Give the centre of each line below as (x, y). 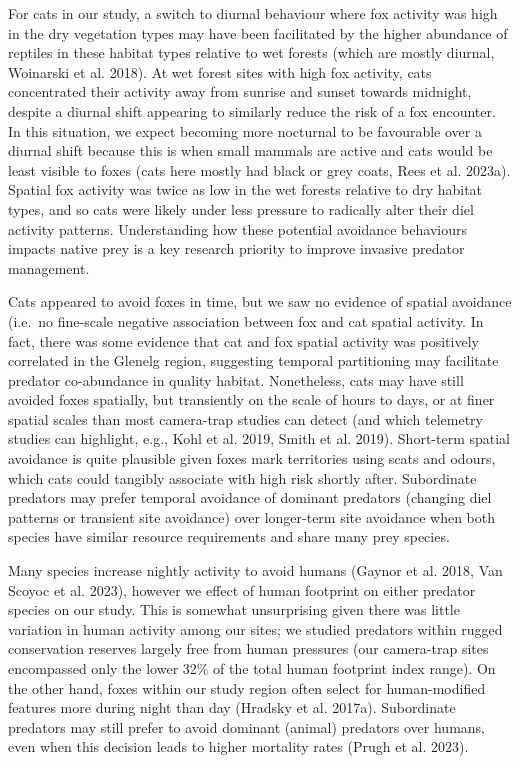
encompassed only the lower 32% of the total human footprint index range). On (252, 668)
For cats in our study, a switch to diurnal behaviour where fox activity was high (253, 13)
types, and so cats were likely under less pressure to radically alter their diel (241, 208)
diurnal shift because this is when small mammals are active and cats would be (250, 150)
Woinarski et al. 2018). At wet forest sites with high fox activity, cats (220, 71)
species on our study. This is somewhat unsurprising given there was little (234, 609)
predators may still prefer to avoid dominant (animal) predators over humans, (246, 726)
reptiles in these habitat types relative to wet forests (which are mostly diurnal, (251, 52)
